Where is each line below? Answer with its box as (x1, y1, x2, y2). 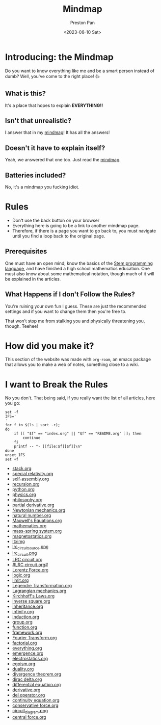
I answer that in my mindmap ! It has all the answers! (5, 129, 110, 135)
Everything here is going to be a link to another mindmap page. (12, 222, 140, 229)
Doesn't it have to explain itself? (5, 144, 106, 152)
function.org (12, 624, 38, 630)
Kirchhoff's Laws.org (12, 593, 55, 599)
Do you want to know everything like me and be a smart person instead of (5, 68, 155, 74)
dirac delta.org (12, 676, 42, 682)
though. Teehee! (5, 323, 38, 329)
